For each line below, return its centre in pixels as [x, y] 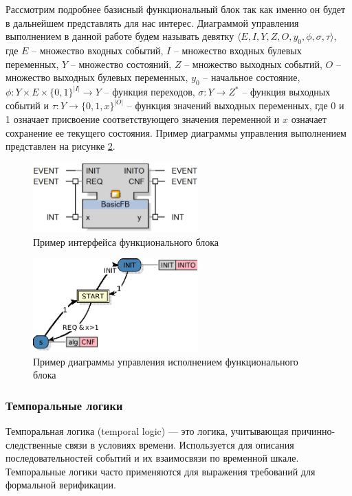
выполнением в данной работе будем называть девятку [120, 36]
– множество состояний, [121, 64]
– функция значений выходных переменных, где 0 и [235, 105]
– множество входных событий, [98, 50]
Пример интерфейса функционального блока [126, 241]
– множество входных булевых [238, 50]
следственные [34, 444]
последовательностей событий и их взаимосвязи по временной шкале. [152, 458]
